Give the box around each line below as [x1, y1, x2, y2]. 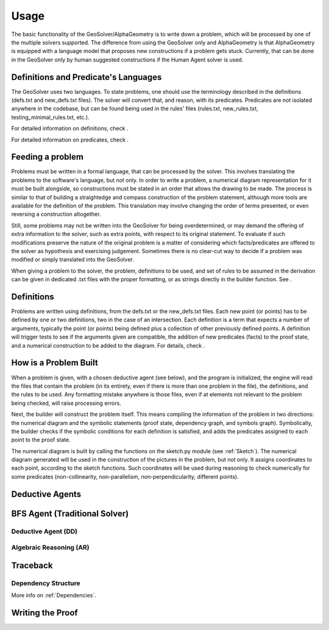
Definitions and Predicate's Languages [11, 72, 162, 82]
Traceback [11, 560, 53, 570]
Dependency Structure [11, 579, 80, 587]
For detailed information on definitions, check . [11, 125, 129, 132]
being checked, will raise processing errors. [11, 399, 121, 407]
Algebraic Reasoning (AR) [11, 543, 90, 552]
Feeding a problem [11, 152, 83, 162]
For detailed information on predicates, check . [11, 136, 129, 143]
